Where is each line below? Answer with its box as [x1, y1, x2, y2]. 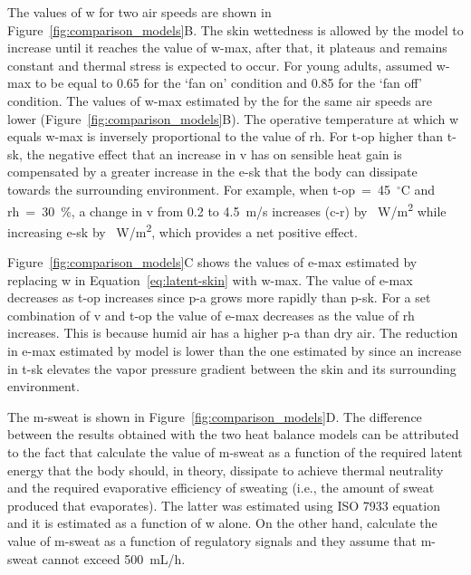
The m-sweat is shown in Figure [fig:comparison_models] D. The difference [7, 407, 422, 426]
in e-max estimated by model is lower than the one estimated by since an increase [7, 341, 462, 359]
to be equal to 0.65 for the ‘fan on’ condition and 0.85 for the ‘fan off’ [34, 73, 422, 92]
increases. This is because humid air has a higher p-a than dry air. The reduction [7, 323, 458, 342]
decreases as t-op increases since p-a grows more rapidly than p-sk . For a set [7, 288, 431, 307]
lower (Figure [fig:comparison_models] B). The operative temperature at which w [7, 109, 459, 128]
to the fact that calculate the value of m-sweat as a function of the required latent [7, 442, 463, 461]
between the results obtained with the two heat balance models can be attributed [7, 425, 459, 444]
